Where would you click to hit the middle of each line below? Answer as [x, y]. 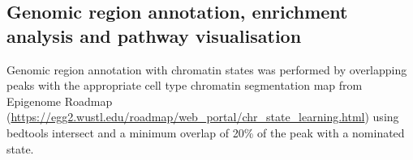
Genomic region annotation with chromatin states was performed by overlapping [207, 69]
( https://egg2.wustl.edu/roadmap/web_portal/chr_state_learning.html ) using [203, 117]
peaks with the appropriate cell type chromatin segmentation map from [185, 85]
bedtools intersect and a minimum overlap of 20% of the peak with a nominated [206, 132]
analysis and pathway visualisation [154, 35]
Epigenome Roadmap [60, 101]
